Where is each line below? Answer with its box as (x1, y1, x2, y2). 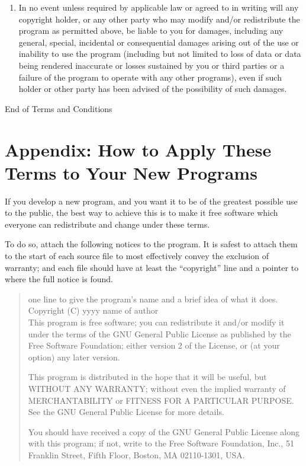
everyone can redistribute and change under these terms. (5, 218, 210, 230)
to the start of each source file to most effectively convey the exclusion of (5, 250, 269, 262)
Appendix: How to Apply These (5, 137, 272, 161)
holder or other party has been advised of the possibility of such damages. (18, 82, 287, 95)
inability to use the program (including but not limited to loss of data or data (18, 47, 301, 60)
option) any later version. (28, 350, 120, 363)
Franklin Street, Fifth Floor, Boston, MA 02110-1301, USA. (28, 448, 245, 461)
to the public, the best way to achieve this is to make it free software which (5, 206, 278, 219)
